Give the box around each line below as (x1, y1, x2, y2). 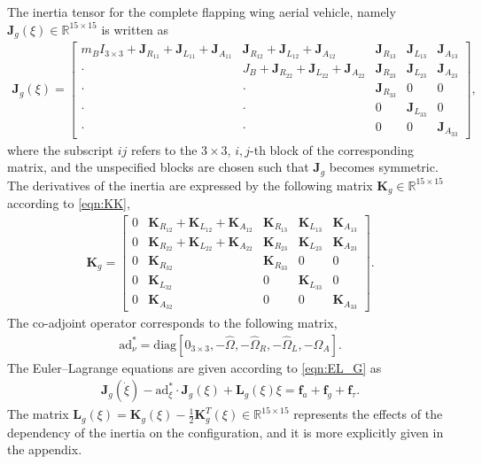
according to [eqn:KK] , (7, 194, 130, 213)
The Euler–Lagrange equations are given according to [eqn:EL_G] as (7, 358, 382, 376)
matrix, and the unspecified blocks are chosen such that (7, 158, 309, 176)
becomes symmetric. (329, 158, 439, 176)
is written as (101, 19, 169, 38)
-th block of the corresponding (250, 140, 414, 159)
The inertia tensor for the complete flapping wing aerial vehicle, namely (7, 3, 396, 20)
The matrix (7, 405, 69, 423)
